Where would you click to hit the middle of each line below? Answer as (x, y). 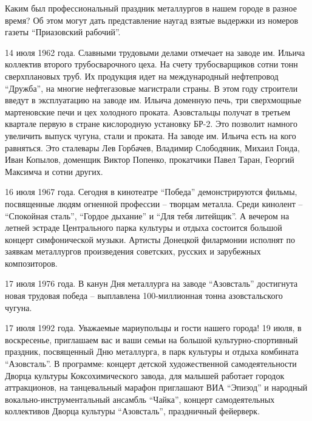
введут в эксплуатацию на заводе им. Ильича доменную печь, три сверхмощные (153, 100)
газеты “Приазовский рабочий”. (63, 32)
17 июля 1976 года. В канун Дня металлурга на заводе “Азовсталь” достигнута (151, 283)
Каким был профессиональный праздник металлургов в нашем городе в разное (151, 8)
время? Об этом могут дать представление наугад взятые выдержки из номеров (152, 20)
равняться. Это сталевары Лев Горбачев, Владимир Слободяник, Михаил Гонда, (152, 147)
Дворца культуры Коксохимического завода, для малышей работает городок (145, 375)
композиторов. (31, 263)
